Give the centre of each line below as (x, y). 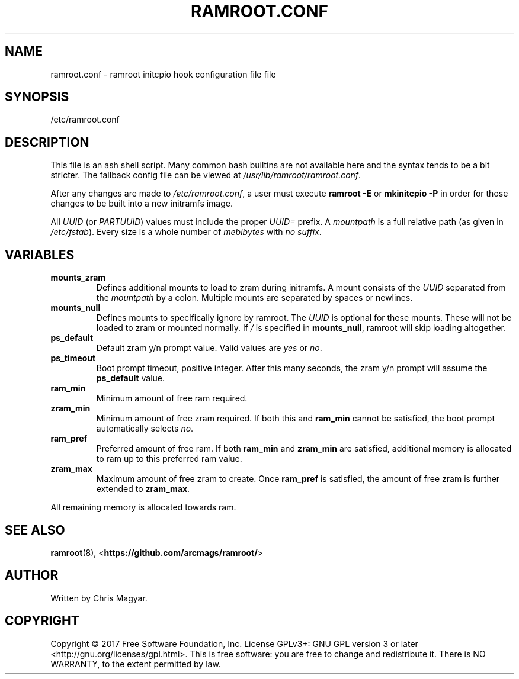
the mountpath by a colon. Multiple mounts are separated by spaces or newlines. (254, 298)
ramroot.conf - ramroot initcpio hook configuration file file (163, 74)
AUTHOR (32, 575)
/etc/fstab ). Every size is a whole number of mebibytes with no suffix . (186, 232)
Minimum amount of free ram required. (172, 398)
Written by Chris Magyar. (99, 598)
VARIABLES (40, 255)
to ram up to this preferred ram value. (169, 459)
